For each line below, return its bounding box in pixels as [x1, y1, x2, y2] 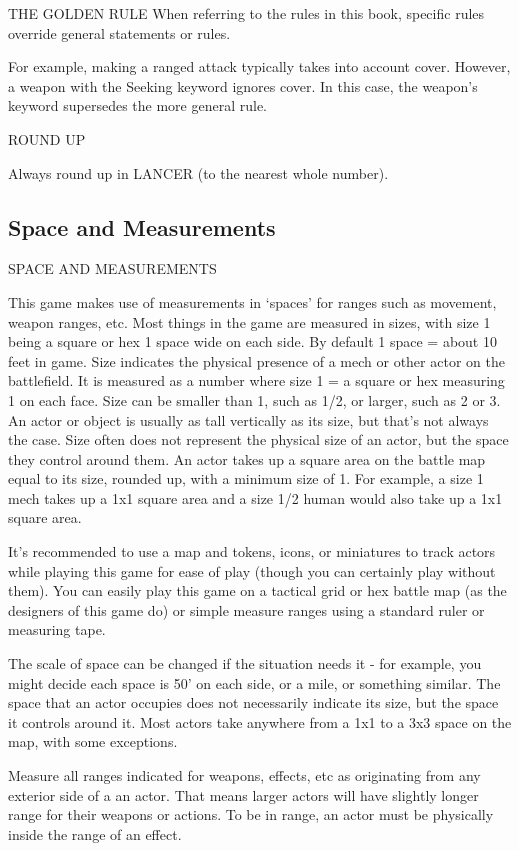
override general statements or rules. [8, 22, 231, 43]
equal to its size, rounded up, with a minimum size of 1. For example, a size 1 [8, 468, 484, 489]
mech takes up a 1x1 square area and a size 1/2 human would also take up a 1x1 [8, 487, 503, 508]
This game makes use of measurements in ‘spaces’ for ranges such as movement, [8, 291, 497, 312]
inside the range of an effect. [8, 823, 182, 844]
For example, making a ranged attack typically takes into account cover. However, [8, 56, 511, 77]
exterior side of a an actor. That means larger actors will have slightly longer [8, 784, 479, 805]
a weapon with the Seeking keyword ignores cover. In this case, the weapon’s [8, 75, 478, 96]
